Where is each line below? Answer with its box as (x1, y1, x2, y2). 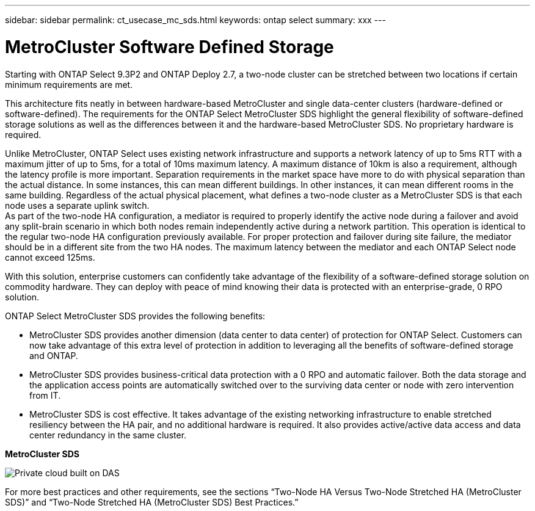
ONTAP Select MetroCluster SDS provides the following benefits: (5, 310, 266, 321)
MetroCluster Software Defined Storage (5, 36, 334, 57)
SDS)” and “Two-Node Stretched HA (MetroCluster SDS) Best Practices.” (5, 496, 299, 507)
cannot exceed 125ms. (5, 252, 95, 263)
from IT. (29, 390, 61, 400)
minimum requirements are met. (5, 79, 133, 90)
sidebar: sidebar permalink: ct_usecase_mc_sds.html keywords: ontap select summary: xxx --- (5, 15, 386, 25)
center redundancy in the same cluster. (29, 429, 187, 440)
